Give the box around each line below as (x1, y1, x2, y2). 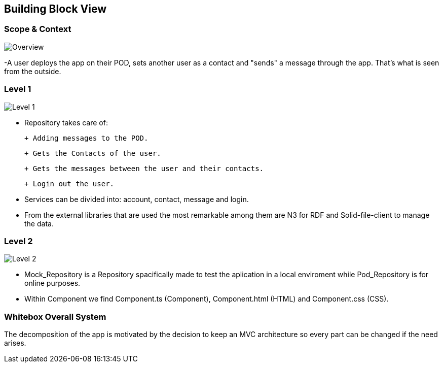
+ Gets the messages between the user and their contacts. (24, 164, 264, 173)
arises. (4, 339, 26, 348)
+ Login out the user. (24, 179, 115, 188)
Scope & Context (4, 24, 71, 35)
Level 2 (4, 236, 33, 246)
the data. (24, 219, 54, 228)
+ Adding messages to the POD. (24, 134, 149, 142)
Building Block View (4, 3, 107, 15)
